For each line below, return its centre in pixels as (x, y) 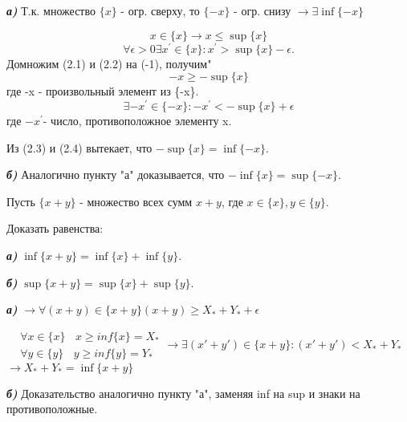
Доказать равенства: (55, 228)
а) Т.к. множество (51, 10)
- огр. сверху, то (160, 10)
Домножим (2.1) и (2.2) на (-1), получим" (109, 63)
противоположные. (52, 409)
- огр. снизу (263, 10)
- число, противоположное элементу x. (137, 120)
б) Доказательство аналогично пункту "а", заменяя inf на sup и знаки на (183, 393)
